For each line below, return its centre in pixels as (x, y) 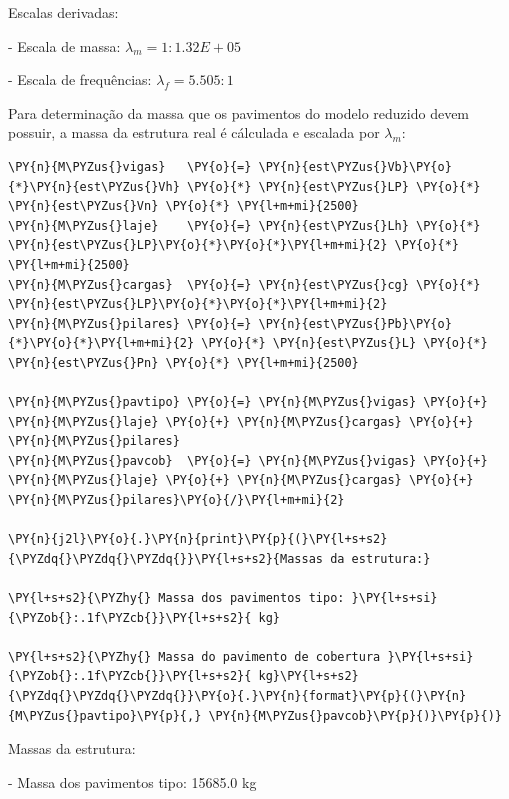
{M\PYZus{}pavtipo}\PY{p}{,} (105, 715)
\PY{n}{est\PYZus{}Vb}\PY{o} (355, 166)
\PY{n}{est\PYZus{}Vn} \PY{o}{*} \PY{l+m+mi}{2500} (183, 206)
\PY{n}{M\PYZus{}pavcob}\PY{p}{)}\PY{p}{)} (355, 715)
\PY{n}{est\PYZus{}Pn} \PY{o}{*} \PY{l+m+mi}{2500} (183, 362)
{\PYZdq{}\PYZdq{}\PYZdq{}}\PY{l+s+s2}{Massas (165, 558)
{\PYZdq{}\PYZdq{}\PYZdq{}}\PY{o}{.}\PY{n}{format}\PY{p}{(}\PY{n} (237, 696)
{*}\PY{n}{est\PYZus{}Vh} (94, 186)
